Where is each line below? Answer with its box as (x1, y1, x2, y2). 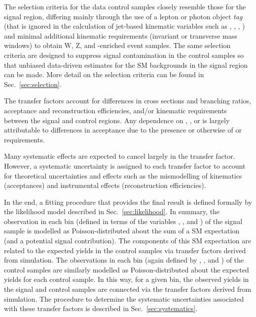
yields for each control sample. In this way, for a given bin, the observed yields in (4, 274, 249, 284)
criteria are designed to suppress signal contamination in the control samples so (4, 49, 244, 60)
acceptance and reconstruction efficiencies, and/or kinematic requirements (4, 105, 227, 115)
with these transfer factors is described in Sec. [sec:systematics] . (4, 303, 198, 314)
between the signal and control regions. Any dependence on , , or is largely (4, 115, 230, 125)
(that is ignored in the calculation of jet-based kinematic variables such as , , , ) (4, 21, 245, 31)
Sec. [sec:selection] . (4, 79, 62, 89)
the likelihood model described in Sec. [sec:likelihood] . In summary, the (4, 206, 220, 217)
